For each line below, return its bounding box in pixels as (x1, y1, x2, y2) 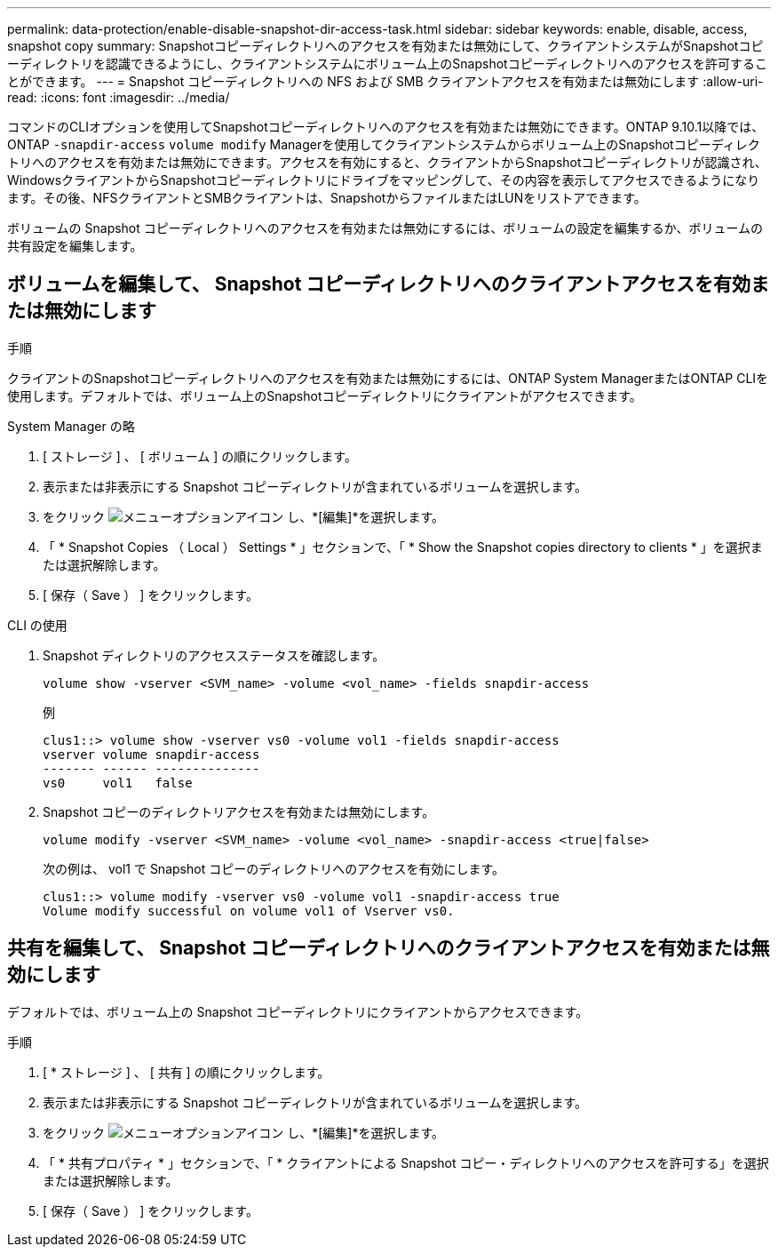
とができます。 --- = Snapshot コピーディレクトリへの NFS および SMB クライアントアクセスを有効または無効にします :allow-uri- (7, 74, 764, 89)
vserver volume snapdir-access (43, 747, 260, 762)
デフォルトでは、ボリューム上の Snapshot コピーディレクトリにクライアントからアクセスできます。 (7, 1003, 589, 1019)
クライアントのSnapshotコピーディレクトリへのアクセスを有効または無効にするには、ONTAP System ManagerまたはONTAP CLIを (7, 370, 769, 386)
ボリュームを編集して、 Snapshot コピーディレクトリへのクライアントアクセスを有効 (7, 273, 750, 296)
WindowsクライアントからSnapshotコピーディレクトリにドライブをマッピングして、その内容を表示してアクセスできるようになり (7, 172, 760, 188)
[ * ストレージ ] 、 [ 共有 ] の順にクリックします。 (43, 1064, 330, 1080)
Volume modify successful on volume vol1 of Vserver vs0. (43, 903, 455, 918)
